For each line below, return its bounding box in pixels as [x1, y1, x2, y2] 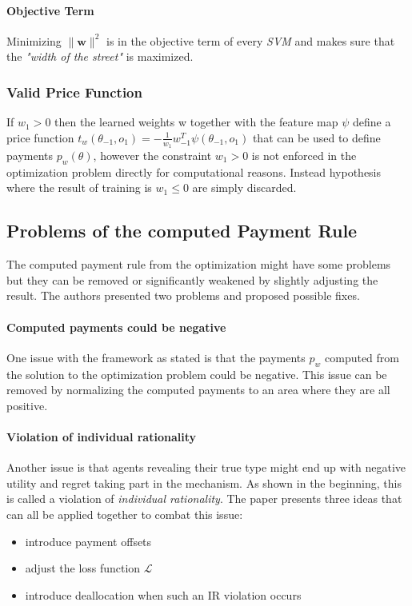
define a [352, 114, 391, 130]
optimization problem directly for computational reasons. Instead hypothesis [6, 163, 382, 180]
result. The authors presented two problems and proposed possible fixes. [6, 287, 360, 304]
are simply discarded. [192, 179, 297, 196]
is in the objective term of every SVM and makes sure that [106, 32, 395, 49]
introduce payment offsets [25, 532, 152, 549]
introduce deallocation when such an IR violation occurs [25, 586, 302, 603]
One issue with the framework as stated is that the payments [6, 349, 306, 365]
